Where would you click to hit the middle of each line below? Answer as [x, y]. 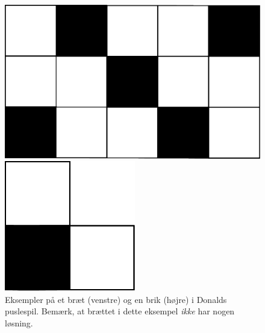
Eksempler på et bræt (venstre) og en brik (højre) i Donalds [116, 299]
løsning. [19, 322]
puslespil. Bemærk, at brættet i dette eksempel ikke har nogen [120, 311]
